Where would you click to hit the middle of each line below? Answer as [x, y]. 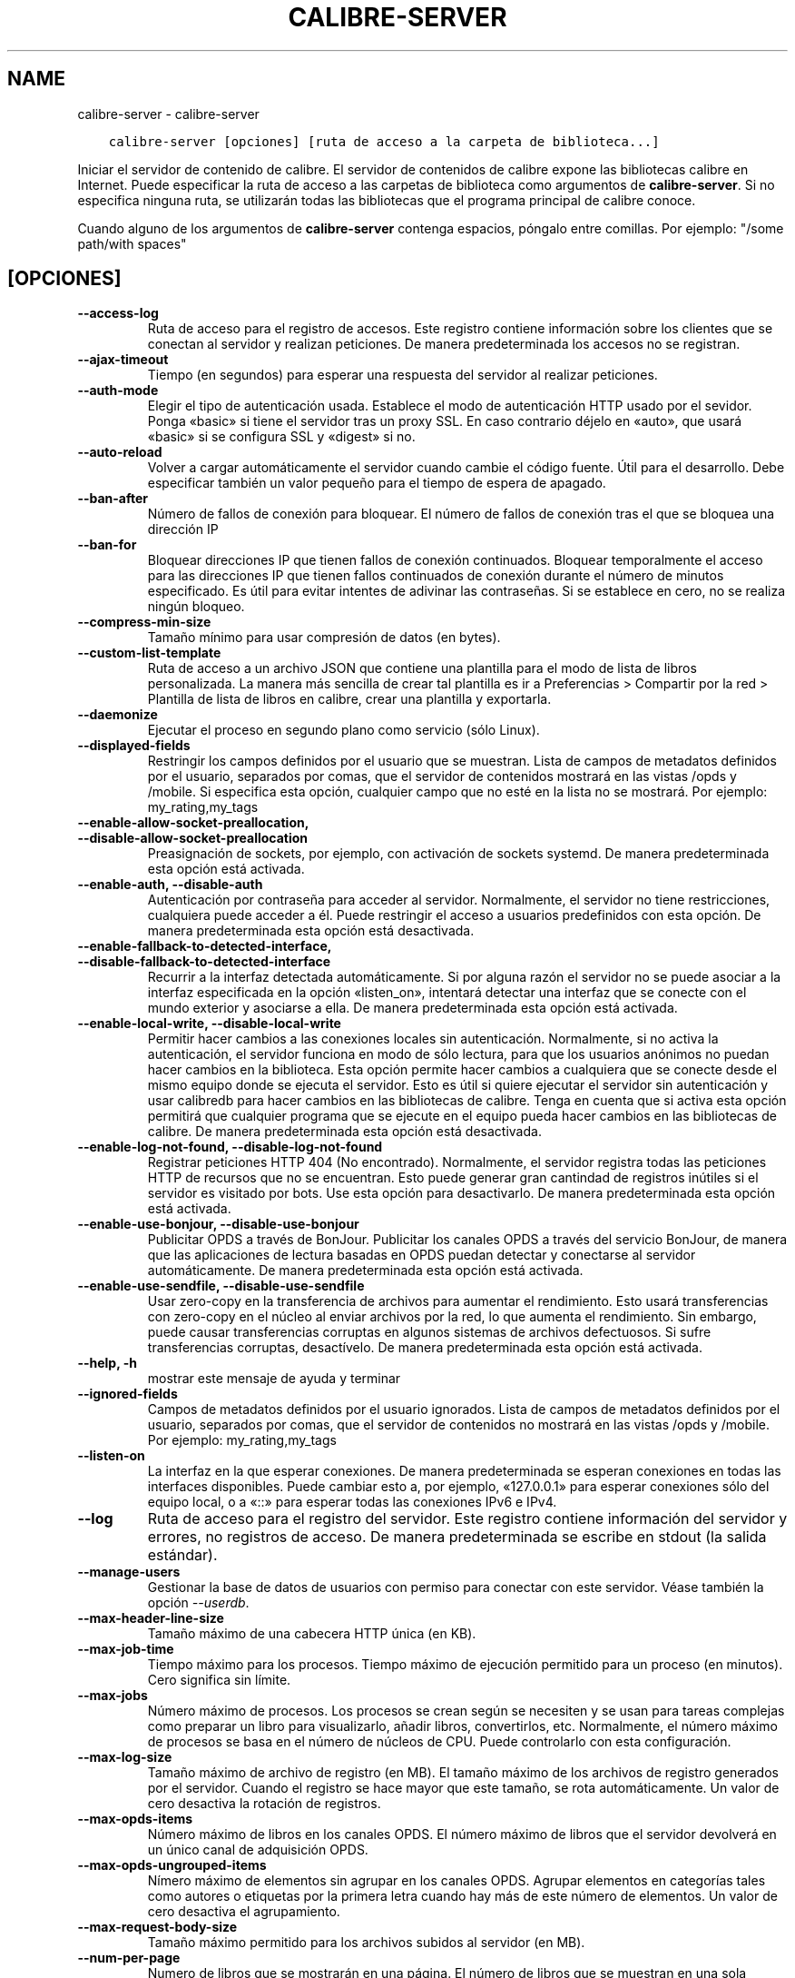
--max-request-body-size [157, 1927]
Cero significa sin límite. [219, 1680]
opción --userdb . [198, 1603]
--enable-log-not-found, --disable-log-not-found [230, 1147]
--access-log [118, 313]
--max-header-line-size [151, 1618]
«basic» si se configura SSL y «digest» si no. [281, 437]
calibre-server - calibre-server [168, 114]
